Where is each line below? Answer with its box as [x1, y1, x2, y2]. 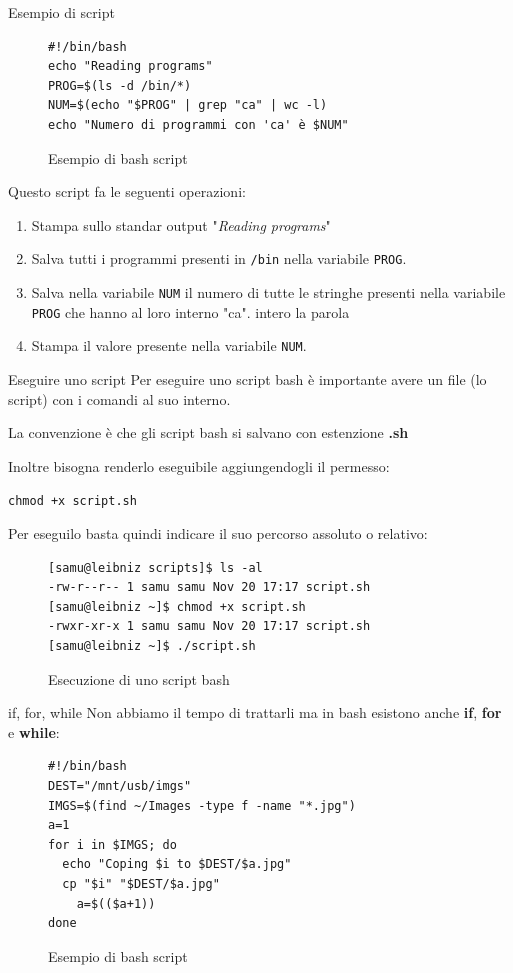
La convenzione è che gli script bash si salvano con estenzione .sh [8, 422, 409, 443]
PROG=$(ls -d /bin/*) [48, 78, 192, 93]
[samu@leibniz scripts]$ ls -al [48, 560, 263, 575]
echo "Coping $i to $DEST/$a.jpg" [62, 857, 292, 872]
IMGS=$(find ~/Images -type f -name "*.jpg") [48, 798, 356, 813]
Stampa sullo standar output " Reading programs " [31, 214, 331, 235]
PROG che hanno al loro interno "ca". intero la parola [31, 301, 350, 322]
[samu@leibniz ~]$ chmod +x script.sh [48, 599, 306, 614]
